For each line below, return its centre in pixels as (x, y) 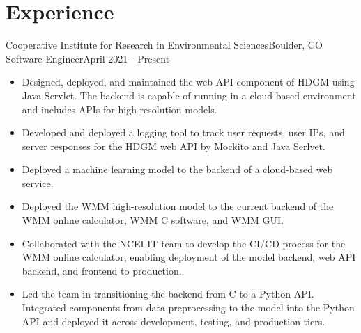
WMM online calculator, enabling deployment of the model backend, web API (189, 257)
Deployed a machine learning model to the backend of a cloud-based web (177, 169)
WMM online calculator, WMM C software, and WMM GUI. (153, 220)
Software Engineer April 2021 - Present (88, 58)
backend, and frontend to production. (102, 270)
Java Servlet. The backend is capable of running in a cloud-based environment (189, 95)
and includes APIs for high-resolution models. (120, 109)
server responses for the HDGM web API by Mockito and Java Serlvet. (174, 146)
